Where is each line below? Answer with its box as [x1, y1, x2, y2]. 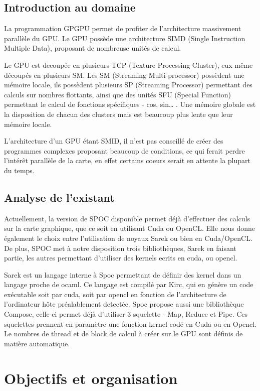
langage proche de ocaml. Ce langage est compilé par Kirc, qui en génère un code [4, 279, 253, 290]
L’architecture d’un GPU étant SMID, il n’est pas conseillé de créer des [4, 136, 223, 146]
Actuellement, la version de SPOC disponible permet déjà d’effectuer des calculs [4, 213, 250, 223]
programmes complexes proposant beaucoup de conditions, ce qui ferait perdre [4, 145, 245, 156]
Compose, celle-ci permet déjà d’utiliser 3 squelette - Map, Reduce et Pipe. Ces [4, 309, 248, 319]
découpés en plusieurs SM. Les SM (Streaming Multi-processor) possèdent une [4, 69, 244, 80]
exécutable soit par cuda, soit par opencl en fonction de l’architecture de [4, 289, 226, 299]
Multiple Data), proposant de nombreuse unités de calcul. [4, 43, 181, 53]
